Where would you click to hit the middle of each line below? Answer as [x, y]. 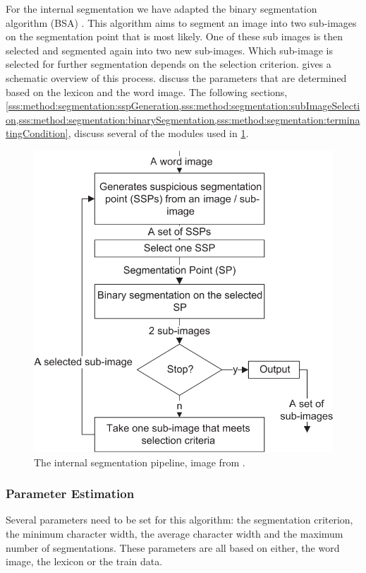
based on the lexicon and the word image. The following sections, [147, 91]
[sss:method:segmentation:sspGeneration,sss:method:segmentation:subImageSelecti [183, 106]
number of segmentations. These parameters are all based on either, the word [173, 547]
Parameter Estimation [70, 494]
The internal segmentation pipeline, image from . [140, 462]
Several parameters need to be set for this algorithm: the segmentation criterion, [179, 520]
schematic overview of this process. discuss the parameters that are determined [176, 77]
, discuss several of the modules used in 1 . [158, 133]
